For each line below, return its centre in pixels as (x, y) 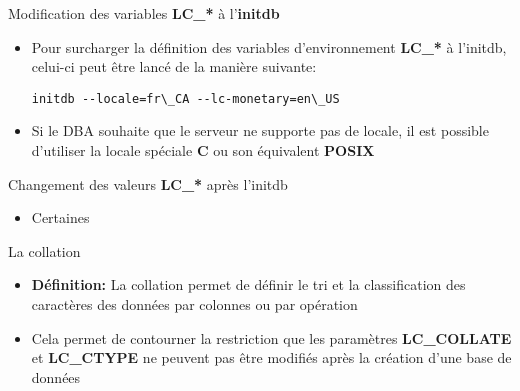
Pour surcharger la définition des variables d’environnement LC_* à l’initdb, (269, 46)
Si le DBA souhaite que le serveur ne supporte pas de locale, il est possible (260, 130)
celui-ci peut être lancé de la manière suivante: (174, 66)
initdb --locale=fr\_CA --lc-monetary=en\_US (185, 98)
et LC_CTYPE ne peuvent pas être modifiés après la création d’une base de (271, 357)
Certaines (60, 217)
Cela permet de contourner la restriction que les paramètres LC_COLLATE (271, 337)
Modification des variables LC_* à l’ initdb (144, 13)
